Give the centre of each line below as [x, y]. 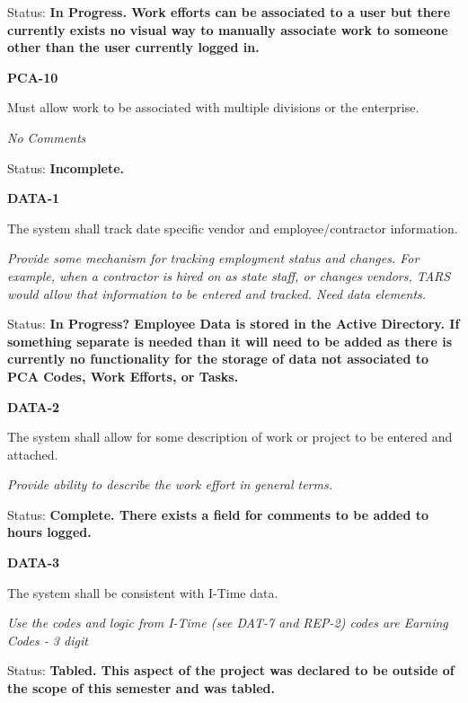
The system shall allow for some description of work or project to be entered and [230, 437]
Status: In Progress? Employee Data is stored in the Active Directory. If [234, 324]
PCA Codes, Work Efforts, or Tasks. [123, 376]
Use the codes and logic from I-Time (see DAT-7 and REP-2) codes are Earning [228, 623]
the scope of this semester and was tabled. [141, 688]
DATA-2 [34, 406]
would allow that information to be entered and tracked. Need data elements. [217, 293]
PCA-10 [33, 77]
